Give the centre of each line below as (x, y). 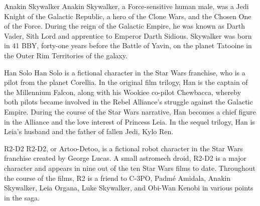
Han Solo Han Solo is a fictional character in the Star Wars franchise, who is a (125, 72)
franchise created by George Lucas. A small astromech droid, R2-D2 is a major (125, 158)
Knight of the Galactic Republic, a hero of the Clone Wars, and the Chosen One (128, 16)
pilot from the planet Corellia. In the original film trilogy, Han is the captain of (126, 82)
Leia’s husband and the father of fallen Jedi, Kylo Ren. (89, 131)
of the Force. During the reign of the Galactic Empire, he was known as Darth (124, 26)
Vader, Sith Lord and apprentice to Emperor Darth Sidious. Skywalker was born (128, 35)
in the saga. (22, 197)
